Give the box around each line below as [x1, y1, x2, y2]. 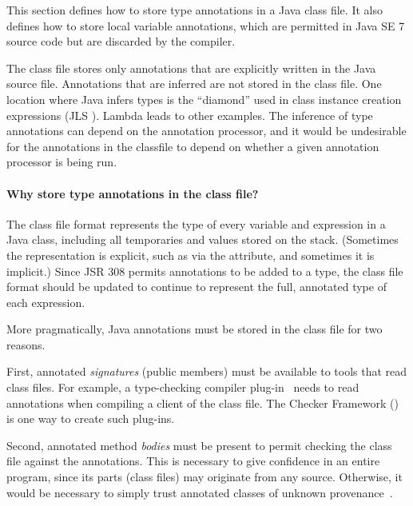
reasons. [6, 336, 46, 353]
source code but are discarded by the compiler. [6, 33, 236, 50]
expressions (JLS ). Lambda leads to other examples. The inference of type [6, 106, 373, 123]
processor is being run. [6, 153, 117, 170]
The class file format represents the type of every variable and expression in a [6, 215, 386, 232]
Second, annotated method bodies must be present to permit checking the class [6, 436, 392, 453]
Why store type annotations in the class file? [6, 185, 259, 201]
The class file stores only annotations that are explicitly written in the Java [6, 59, 376, 76]
